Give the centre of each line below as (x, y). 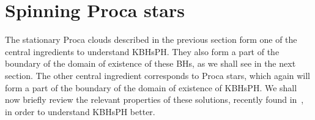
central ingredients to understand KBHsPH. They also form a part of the (142, 51)
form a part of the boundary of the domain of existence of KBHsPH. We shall (151, 87)
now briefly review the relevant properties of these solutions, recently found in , (154, 99)
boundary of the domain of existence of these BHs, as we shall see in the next (150, 63)
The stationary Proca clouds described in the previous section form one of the (151, 39)
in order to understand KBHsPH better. (80, 111)
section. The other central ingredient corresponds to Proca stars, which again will (158, 75)
